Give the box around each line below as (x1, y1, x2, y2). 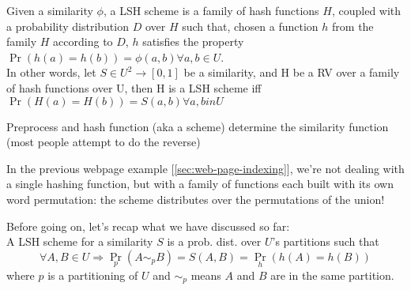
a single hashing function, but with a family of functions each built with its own (6, 175, 394, 192)
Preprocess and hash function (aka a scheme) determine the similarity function (6, 118, 389, 134)
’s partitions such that (272, 233, 379, 250)
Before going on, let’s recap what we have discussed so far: (6, 217, 290, 234)
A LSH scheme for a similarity (6, 233, 153, 250)
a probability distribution (6, 17, 129, 34)
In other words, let (6, 64, 96, 81)
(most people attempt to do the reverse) (6, 134, 201, 150)
